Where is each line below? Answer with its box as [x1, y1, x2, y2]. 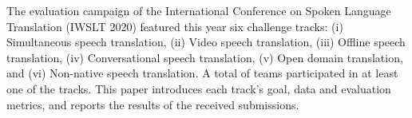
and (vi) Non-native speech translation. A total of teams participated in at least [6, 65, 398, 81]
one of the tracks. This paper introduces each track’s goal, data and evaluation [6, 80, 391, 96]
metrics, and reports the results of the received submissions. [6, 96, 299, 112]
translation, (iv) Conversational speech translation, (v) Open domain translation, [6, 49, 403, 65]
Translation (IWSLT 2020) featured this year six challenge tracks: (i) [6, 18, 343, 34]
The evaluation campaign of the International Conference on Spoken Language [6, 2, 391, 18]
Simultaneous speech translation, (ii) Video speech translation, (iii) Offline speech [6, 33, 406, 50]
